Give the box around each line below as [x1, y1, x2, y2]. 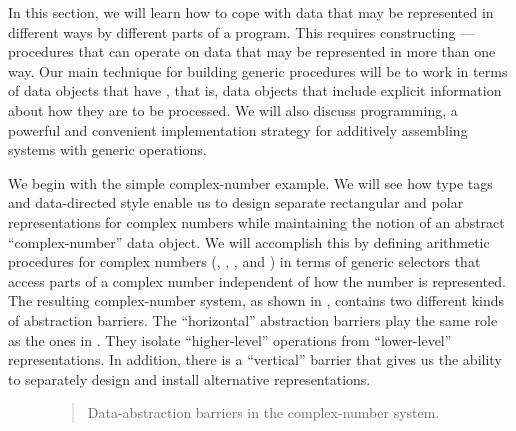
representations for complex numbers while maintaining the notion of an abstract [8, 211, 505, 232]
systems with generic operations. [8, 139, 207, 160]
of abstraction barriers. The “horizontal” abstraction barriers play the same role [8, 309, 498, 330]
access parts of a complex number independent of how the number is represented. [8, 270, 506, 291]
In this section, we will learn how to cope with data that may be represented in [8, 2, 494, 22]
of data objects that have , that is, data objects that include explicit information [8, 80, 502, 101]
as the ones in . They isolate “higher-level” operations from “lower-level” [8, 329, 452, 350]
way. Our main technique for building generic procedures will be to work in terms [8, 60, 508, 81]
